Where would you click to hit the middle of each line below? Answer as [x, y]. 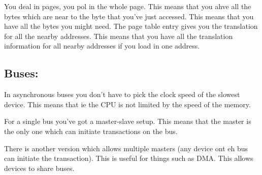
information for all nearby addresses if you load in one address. [102, 46]
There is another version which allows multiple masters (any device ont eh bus [126, 148]
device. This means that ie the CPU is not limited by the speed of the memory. [127, 104]
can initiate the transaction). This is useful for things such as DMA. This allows [129, 158]
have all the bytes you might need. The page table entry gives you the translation [131, 26]
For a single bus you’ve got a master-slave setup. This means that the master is [128, 121]
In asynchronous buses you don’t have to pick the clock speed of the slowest [122, 94]
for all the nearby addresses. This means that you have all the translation [119, 36]
